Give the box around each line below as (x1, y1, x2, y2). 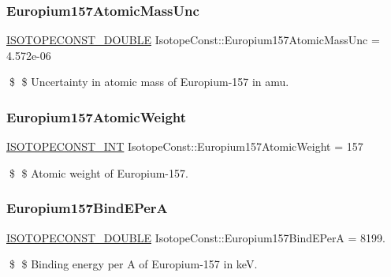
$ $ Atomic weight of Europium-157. (9, 164, 188, 181)
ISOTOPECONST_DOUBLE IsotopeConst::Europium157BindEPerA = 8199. (6, 229, 385, 245)
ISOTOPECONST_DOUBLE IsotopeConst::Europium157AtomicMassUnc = (6, 32, 380, 48)
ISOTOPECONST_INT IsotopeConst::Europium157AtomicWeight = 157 (6, 138, 363, 155)
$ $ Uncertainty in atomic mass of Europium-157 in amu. (9, 73, 289, 90)
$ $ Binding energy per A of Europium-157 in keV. (9, 256, 258, 272)
